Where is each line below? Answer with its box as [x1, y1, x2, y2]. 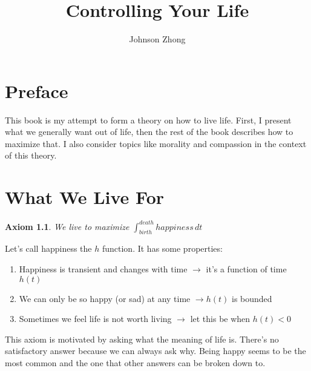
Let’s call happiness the [5, 242, 92, 255]
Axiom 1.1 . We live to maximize [5, 220, 129, 232]
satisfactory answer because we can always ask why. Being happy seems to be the [5, 344, 306, 357]
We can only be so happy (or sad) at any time [19, 292, 191, 304]
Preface [5, 78, 68, 103]
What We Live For [5, 185, 165, 209]
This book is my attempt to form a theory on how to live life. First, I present [5, 113, 292, 126]
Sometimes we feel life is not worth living [19, 312, 172, 325]
